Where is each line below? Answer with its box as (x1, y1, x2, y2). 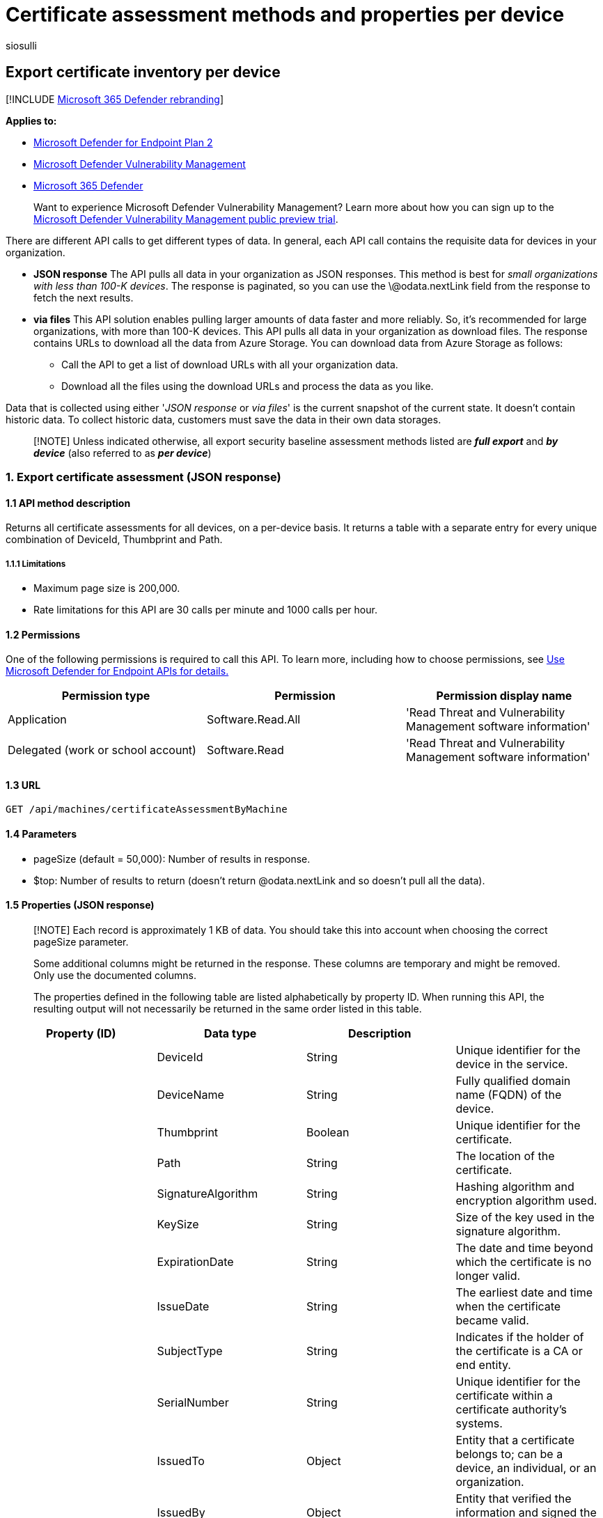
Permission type (61, 689, 150, 703)
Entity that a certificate (455, 1432, 574, 1447)
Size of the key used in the (455, 1210, 595, 1224)
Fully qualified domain (455, 1073, 571, 1088)
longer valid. (455, 1268, 521, 1283)
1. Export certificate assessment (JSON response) (6, 469, 281, 484)
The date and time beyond (455, 1240, 593, 1255)
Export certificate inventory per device (6, 63, 281, 81)
